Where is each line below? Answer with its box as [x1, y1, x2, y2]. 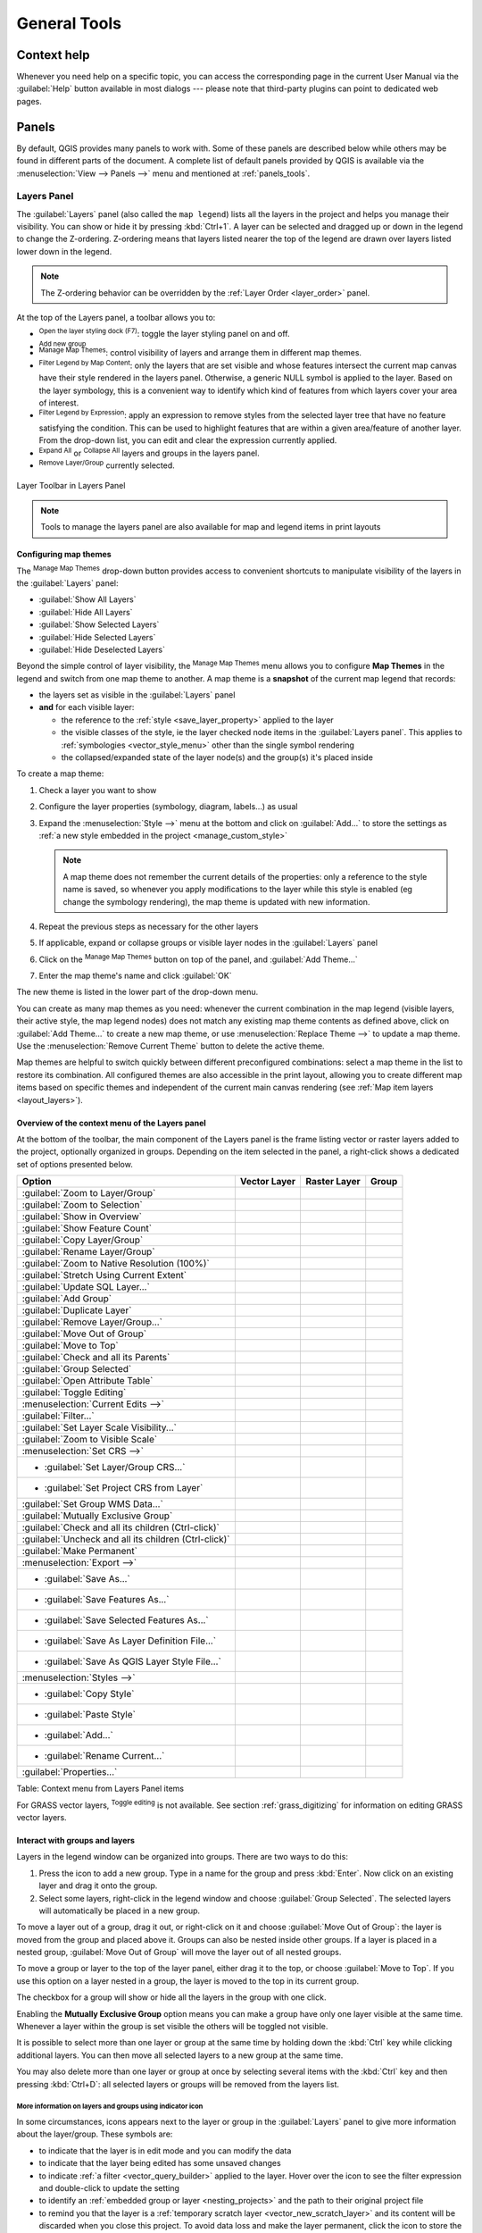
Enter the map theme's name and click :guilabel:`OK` [38, 970, 232, 982]
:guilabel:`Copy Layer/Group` [21, 1234, 144, 1246]
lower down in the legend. [16, 246, 112, 256]
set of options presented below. [16, 1158, 133, 1169]
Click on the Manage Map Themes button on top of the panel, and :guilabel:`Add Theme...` [38, 952, 359, 965]
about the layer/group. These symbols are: [16, 2128, 173, 2139]
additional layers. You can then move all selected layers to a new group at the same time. [16, 2050, 344, 2061]
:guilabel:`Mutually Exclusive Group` [21, 1510, 173, 1522]
